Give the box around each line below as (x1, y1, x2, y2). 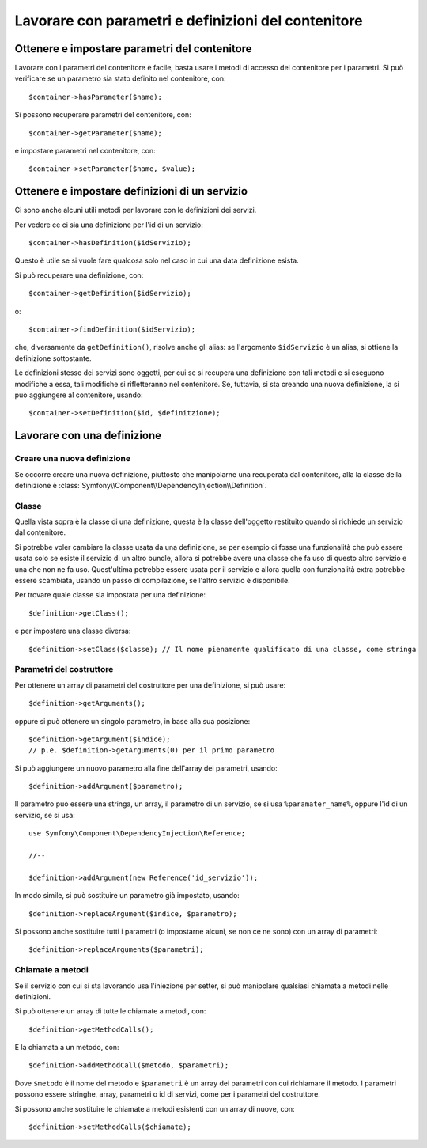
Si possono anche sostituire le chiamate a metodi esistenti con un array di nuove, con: (14, 1104, 296, 1113)
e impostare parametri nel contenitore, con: (14, 146, 156, 156)
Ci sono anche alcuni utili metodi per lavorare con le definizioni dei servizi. (14, 206, 257, 215)
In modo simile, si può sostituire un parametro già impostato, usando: (14, 891, 240, 900)
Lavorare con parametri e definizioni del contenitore (14, 12, 363, 29)
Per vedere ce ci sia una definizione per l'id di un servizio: (14, 220, 203, 229)
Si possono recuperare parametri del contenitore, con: (14, 110, 191, 119)
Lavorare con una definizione (14, 429, 162, 442)
